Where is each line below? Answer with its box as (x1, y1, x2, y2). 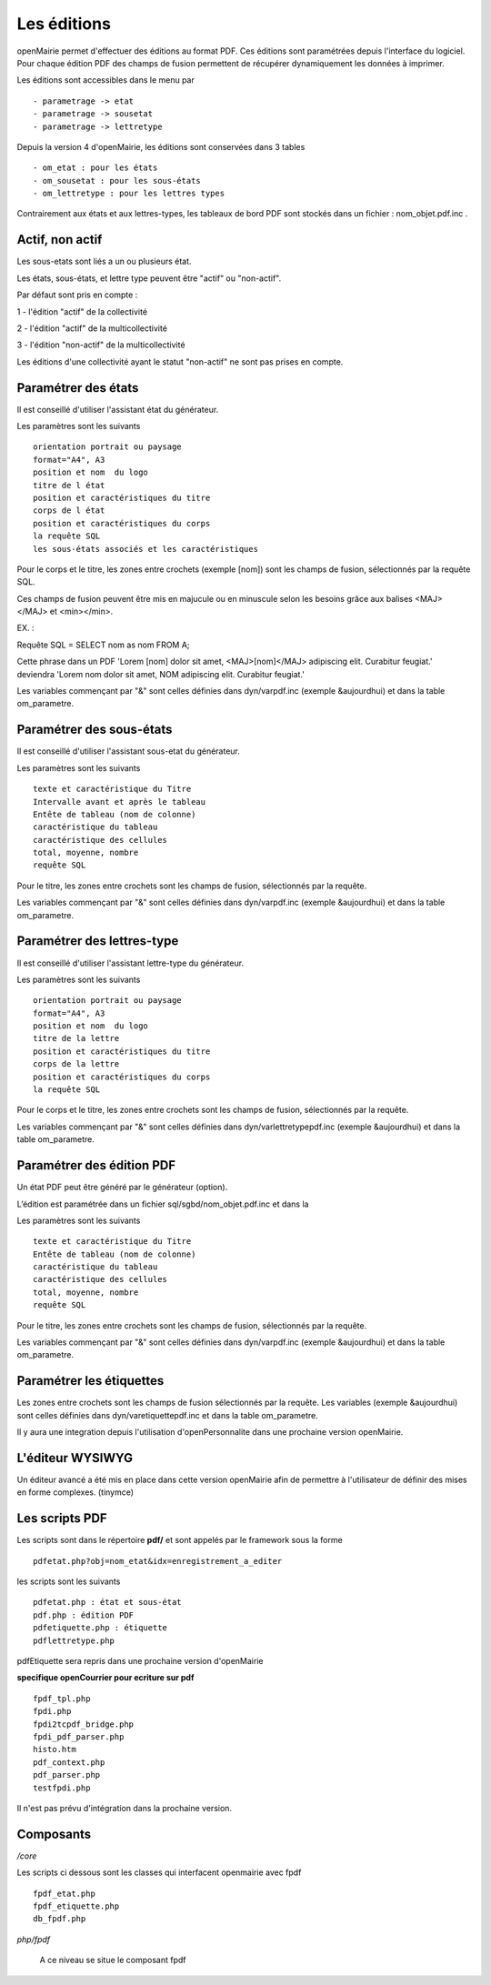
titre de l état (33, 480, 105, 490)
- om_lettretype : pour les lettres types (33, 188, 225, 199)
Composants (16, 1826, 92, 1841)
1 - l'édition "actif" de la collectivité (16, 306, 148, 317)
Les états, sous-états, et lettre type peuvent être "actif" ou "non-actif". (16, 273, 282, 284)
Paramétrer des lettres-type (16, 933, 179, 949)
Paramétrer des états (16, 380, 139, 396)
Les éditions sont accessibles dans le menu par (16, 75, 195, 85)
